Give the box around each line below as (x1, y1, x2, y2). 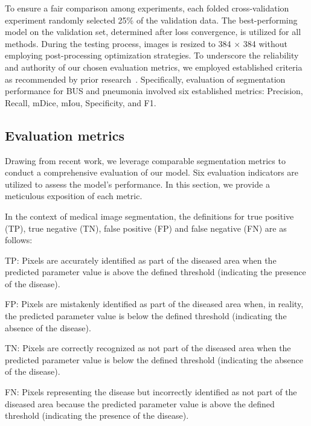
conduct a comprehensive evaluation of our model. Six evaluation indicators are (5, 166, 299, 179)
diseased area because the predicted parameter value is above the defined (5, 397, 275, 410)
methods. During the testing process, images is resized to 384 (5, 37, 231, 49)
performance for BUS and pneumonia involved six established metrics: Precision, (5, 84, 303, 97)
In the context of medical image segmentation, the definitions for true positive (5, 209, 294, 222)
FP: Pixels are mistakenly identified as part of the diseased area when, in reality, (5, 297, 304, 310)
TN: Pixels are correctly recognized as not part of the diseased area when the (5, 342, 291, 354)
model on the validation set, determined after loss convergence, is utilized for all (5, 25, 301, 38)
